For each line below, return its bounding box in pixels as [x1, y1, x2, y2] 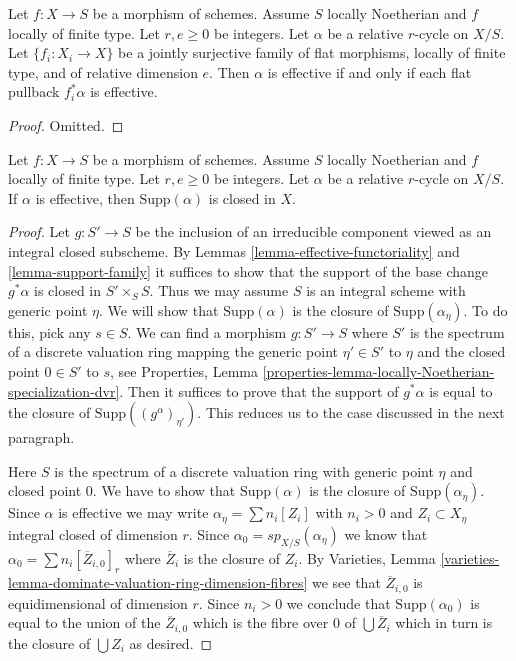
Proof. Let [8, 221, 70, 242]
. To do [463, 299, 508, 320]
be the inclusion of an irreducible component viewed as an [135, 221, 492, 242]
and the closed [417, 341, 506, 362]
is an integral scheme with [306, 280, 466, 301]
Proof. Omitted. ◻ [8, 114, 124, 135]
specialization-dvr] [8, 380, 120, 401]
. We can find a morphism [127, 321, 287, 342]
